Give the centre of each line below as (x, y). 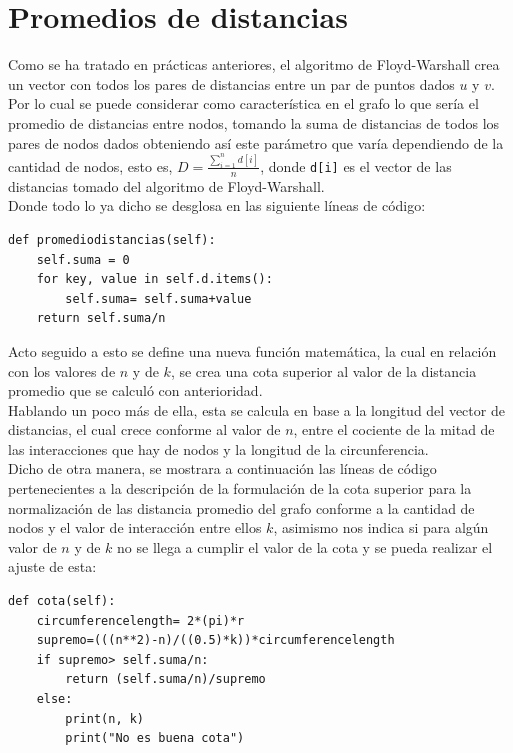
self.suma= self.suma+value (158, 298)
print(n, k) (105, 718)
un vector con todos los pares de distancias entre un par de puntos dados (231, 83)
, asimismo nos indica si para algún (381, 527)
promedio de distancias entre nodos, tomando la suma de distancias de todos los (254, 122)
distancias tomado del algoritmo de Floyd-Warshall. (166, 185)
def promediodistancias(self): (112, 239)
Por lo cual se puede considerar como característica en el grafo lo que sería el (243, 103)
